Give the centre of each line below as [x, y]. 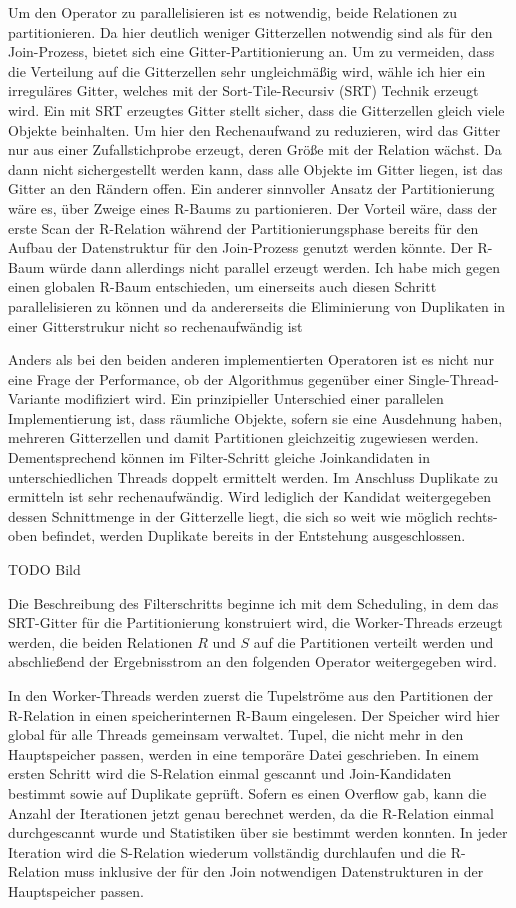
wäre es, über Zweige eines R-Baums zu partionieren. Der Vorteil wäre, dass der [252, 207]
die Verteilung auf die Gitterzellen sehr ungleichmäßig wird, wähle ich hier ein [247, 70]
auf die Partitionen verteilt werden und [373, 641]
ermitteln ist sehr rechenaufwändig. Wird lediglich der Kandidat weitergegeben [250, 496]
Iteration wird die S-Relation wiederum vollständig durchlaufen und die [227, 851]
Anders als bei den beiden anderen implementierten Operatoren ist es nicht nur [251, 359]
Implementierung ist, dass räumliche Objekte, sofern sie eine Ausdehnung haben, [255, 417]
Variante [34, 398]
